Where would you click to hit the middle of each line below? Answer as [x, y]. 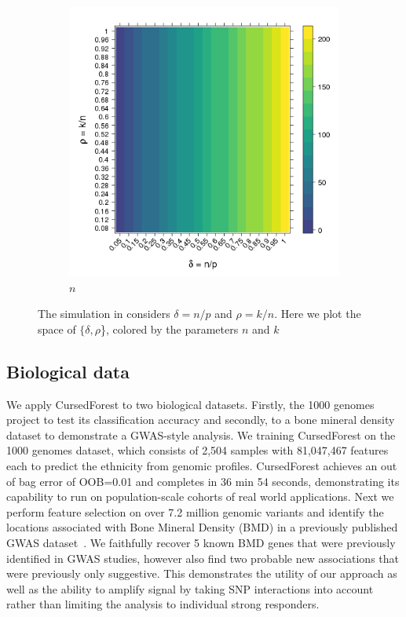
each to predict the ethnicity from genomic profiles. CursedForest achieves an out [202, 465]
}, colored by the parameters [170, 329]
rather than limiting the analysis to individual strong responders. [163, 604]
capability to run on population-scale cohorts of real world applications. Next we [200, 497]
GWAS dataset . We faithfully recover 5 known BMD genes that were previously [201, 542]
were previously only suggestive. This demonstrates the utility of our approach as [202, 573]
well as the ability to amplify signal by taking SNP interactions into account [190, 588]
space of [57, 329]
